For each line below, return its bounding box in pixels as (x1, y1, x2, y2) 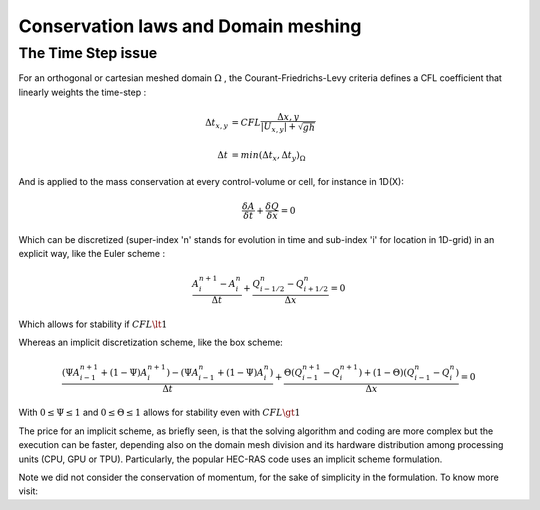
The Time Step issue (18, 44, 158, 62)
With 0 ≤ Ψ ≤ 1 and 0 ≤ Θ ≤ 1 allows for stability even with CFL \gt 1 (18, 406, 301, 419)
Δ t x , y (205, 116, 229, 130)
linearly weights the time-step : (18, 86, 147, 98)
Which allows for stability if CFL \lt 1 (18, 318, 168, 330)
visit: (18, 485, 39, 497)
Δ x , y (276, 111, 300, 122)
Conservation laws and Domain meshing (18, 15, 362, 37)
